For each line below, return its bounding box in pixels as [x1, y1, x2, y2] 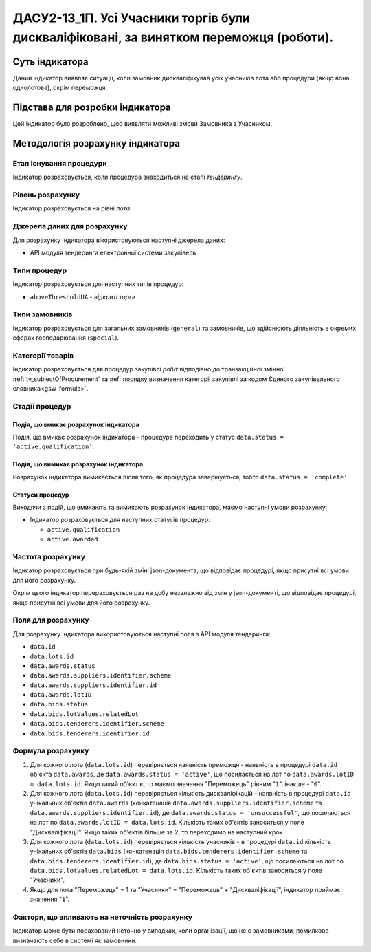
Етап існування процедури [12, 158, 108, 168]
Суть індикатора [12, 56, 89, 67]
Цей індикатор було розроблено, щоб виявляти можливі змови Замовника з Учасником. [12, 120, 273, 128]
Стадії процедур [12, 401, 71, 411]
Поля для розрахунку [12, 616, 89, 625]
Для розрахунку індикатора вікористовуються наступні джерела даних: [12, 236, 225, 244]
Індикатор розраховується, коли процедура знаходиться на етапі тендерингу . [12, 173, 243, 182]
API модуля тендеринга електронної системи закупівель [30, 248, 196, 257]
